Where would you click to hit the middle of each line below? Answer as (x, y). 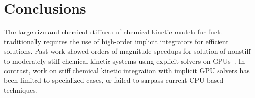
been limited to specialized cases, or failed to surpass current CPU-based (114, 80)
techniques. (21, 89)
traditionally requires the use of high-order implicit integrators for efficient (116, 41)
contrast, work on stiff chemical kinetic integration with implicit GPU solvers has (127, 70)
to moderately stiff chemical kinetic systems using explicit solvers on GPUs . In (125, 60)
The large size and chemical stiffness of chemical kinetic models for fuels (113, 32)
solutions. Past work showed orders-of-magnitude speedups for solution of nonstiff (127, 51)
